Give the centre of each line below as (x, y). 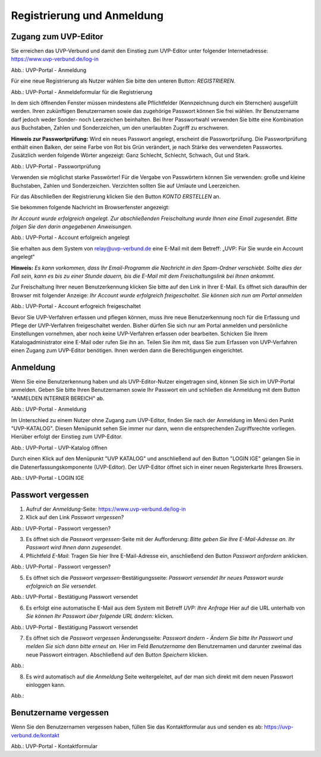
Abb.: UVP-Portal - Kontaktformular (54, 746)
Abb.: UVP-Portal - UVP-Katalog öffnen (59, 447)
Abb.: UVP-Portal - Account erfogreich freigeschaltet (76, 306)
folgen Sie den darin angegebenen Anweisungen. (72, 227)
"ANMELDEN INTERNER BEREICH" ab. (58, 398)
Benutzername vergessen (60, 713)
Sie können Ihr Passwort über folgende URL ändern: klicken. (100, 616)
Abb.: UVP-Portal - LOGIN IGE (48, 478)
